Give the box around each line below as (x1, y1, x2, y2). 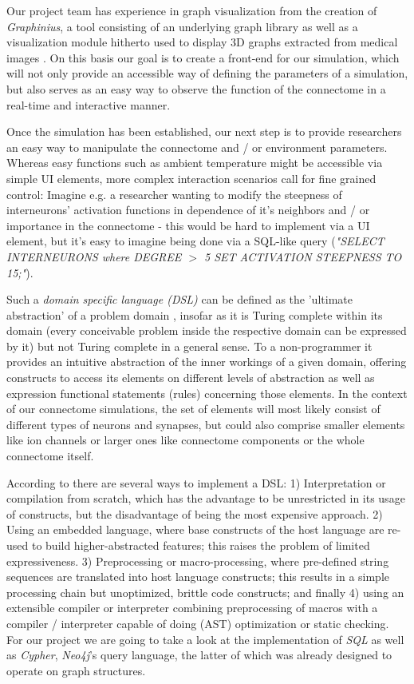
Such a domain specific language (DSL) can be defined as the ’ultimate (6, 291, 353, 308)
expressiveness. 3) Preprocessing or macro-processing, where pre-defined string (6, 552, 389, 569)
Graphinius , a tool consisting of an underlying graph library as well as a (6, 18, 358, 34)
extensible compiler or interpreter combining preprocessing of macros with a (6, 599, 378, 616)
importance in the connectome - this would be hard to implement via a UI (6, 217, 370, 233)
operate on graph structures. (6, 662, 146, 678)
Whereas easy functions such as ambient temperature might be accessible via (6, 154, 383, 171)
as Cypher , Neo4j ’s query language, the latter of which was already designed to (6, 646, 392, 663)
